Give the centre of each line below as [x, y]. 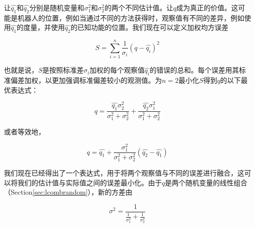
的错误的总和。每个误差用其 [194, 70]
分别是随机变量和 [57, 7]
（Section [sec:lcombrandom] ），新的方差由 [68, 192]
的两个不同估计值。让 [139, 7]
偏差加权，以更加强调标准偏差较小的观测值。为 [86, 80]
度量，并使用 [44, 27]
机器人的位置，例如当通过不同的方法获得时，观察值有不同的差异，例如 [131, 17]
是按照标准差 [63, 70]
